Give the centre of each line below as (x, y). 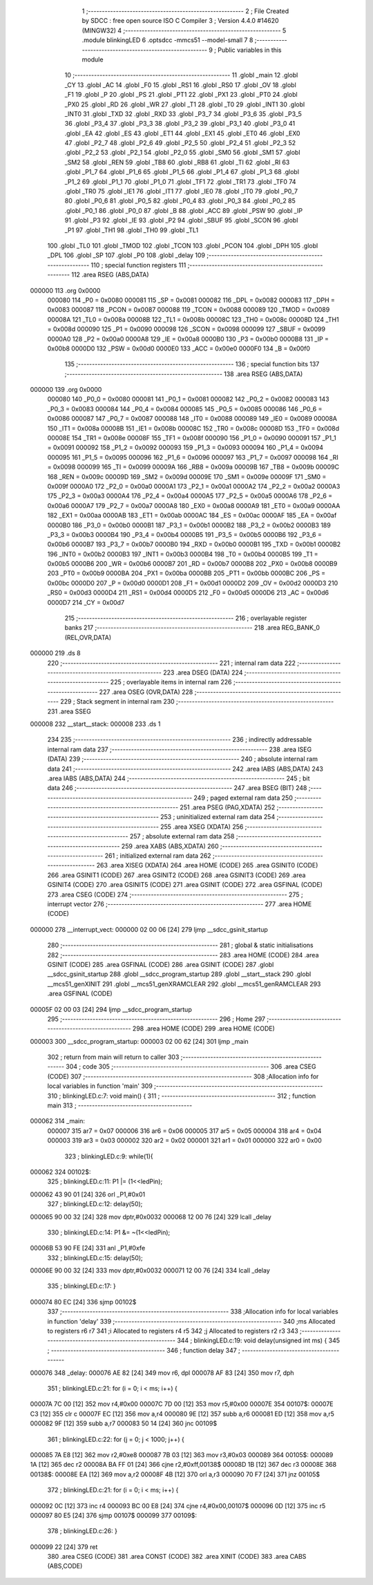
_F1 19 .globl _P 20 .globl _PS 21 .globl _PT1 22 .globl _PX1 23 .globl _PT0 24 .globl (181, 95)
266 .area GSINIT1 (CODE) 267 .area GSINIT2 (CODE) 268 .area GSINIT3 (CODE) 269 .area (176, 875)
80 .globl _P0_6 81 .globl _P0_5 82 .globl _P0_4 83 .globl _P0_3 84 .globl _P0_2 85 (180, 201)
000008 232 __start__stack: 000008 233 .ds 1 (95, 724)
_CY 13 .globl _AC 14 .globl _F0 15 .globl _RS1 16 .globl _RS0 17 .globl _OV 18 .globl (180, 85)
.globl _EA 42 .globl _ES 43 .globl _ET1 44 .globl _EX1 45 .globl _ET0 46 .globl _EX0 (182, 133)
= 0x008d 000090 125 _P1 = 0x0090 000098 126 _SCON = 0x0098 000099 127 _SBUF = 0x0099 (186, 329)
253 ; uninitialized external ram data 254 (218, 817)
